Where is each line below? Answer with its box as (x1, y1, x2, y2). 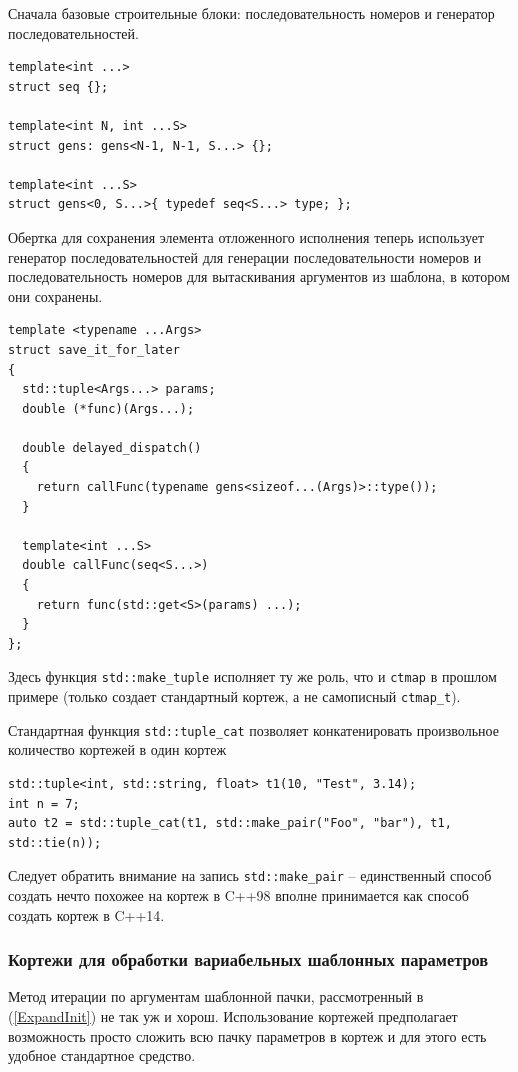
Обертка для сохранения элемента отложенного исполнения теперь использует (8, 226, 485, 247)
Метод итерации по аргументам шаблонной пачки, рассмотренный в (8, 986, 424, 1007)
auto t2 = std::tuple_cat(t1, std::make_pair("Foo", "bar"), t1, (8, 816, 452, 831)
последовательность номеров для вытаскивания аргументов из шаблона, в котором (8, 266, 510, 287)
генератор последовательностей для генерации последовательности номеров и (8, 246, 482, 267)
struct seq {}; (8, 79, 109, 94)
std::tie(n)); (8, 835, 102, 850)
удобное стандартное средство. (8, 1045, 196, 1066)
